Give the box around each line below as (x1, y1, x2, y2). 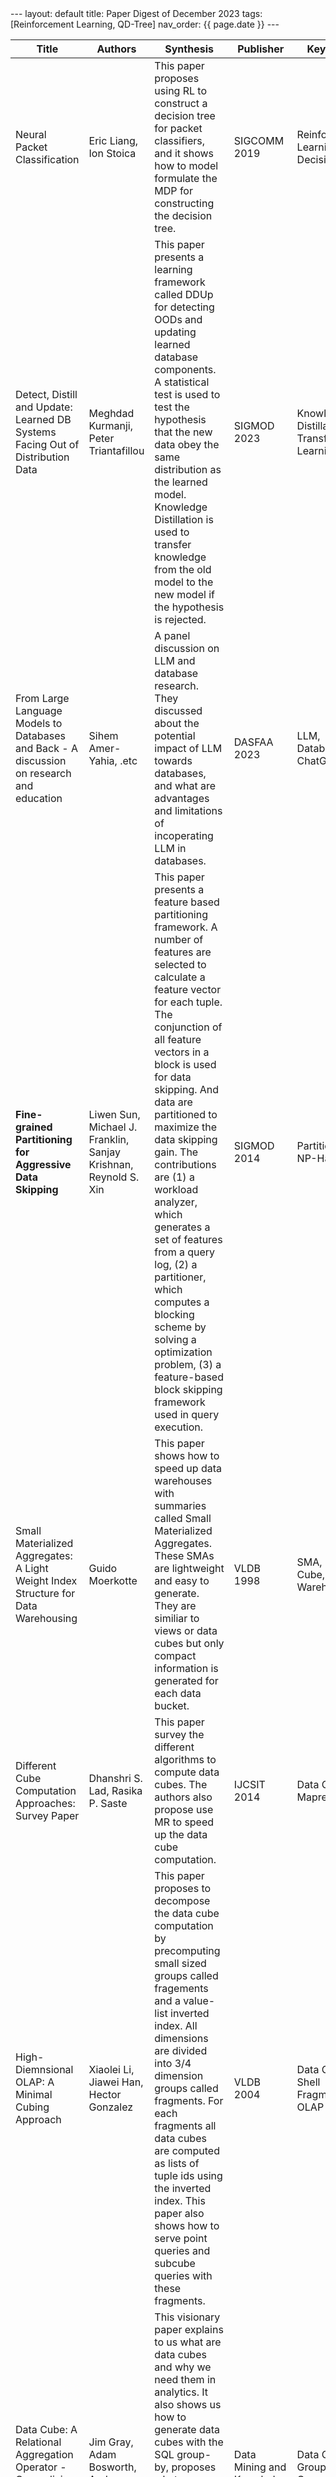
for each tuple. (154, 995, 223, 1009)
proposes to (154, 1882, 212, 1895)
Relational (15, 2435, 62, 2449)
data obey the (154, 438, 220, 451)
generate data (154, 2423, 221, 2436)
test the (154, 400, 190, 414)
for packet (154, 122, 203, 135)
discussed (154, 704, 203, 717)
